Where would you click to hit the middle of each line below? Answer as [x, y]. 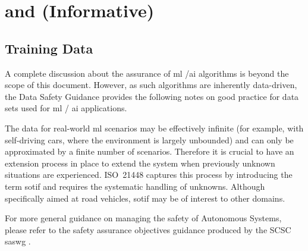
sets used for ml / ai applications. [66, 108]
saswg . [18, 241]
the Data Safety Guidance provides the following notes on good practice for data [152, 96]
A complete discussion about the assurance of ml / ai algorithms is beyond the [147, 73]
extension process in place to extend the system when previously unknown [140, 163]
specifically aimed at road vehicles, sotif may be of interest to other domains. [145, 198]
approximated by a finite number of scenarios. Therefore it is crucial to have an [150, 151]
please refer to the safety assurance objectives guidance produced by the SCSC [148, 229]
